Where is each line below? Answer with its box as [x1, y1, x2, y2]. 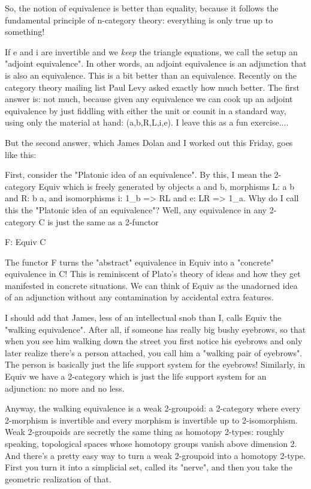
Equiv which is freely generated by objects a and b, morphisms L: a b [38, 180, 295, 192]
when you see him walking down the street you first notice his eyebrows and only [5, 335, 303, 347]
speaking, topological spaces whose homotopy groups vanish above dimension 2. [5, 437, 297, 449]
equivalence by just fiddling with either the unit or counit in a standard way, [5, 104, 286, 117]
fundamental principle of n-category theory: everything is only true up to [5, 13, 273, 26]
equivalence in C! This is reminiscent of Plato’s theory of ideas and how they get [5, 267, 301, 280]
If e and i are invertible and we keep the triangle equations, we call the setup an [5, 45, 298, 58]
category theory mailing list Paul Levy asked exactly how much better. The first [5, 80, 300, 93]
